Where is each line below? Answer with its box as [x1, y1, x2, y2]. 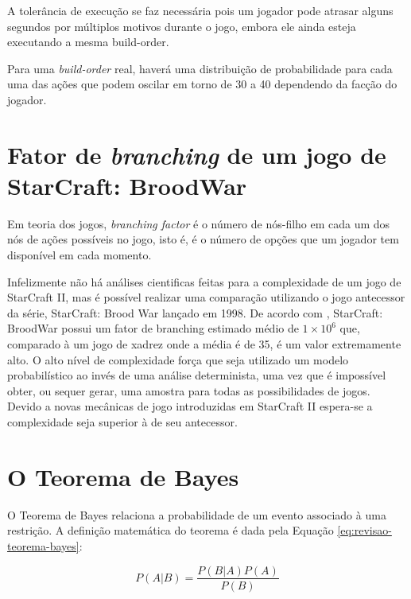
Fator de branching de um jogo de [7, 138, 386, 171]
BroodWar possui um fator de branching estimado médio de [7, 320, 299, 336]
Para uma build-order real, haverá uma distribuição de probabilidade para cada [7, 60, 393, 76]
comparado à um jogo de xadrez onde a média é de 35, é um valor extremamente [7, 336, 401, 352]
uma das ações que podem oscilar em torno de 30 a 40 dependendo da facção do [7, 76, 397, 92]
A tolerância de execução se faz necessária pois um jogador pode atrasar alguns [7, 2, 394, 18]
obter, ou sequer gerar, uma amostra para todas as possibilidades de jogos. [7, 382, 370, 399]
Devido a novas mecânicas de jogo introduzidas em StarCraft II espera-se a [7, 398, 373, 414]
